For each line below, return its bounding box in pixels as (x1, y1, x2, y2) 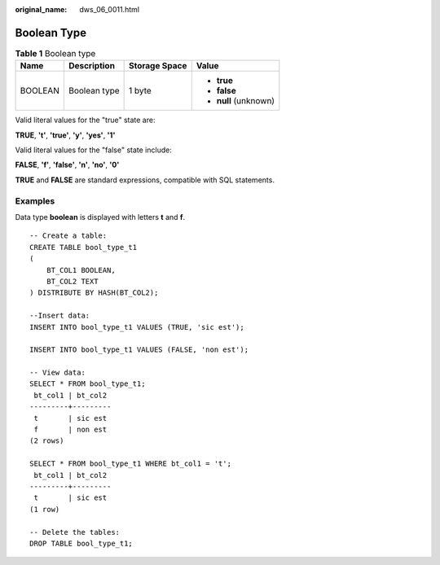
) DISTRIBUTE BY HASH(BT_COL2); (29, 288, 159, 297)
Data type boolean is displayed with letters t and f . (15, 212, 186, 221)
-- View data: (29, 368, 86, 378)
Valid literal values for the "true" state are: (15, 115, 156, 125)
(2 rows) (29, 436, 64, 445)
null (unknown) (216, 95, 275, 107)
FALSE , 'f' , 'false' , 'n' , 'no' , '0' (15, 160, 120, 170)
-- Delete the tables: (29, 528, 121, 537)
